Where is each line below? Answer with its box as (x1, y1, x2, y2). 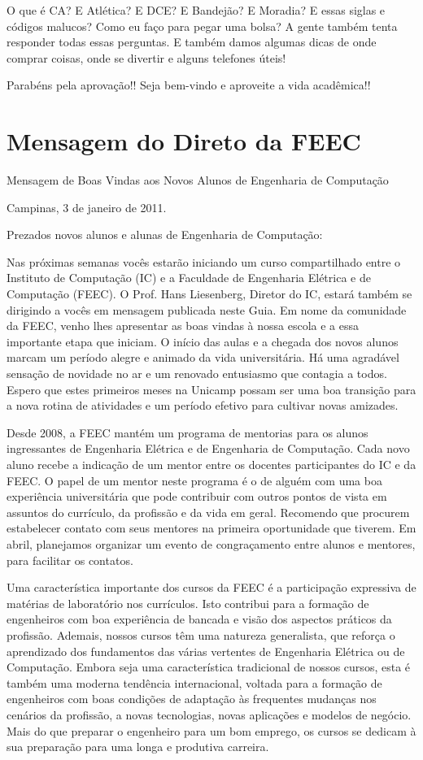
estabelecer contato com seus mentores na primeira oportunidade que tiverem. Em (7, 519, 416, 536)
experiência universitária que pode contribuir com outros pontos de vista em (7, 488, 387, 505)
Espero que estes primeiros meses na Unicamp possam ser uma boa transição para (7, 380, 416, 397)
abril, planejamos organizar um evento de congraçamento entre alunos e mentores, (7, 535, 416, 552)
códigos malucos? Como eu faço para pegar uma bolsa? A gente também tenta (7, 17, 398, 34)
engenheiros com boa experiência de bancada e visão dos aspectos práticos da (7, 610, 392, 628)
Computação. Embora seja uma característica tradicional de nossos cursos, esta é (7, 658, 411, 675)
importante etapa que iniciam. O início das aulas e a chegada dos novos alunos (7, 332, 399, 350)
